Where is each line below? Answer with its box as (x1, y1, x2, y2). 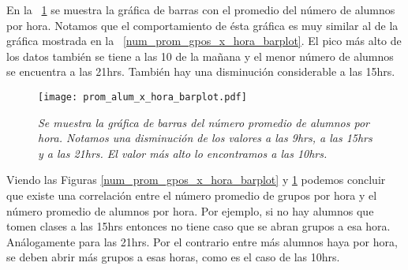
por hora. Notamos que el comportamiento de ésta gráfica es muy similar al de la (6, 17, 399, 33)
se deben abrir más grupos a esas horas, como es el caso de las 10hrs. (6, 249, 340, 265)
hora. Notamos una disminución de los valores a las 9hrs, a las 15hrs (38, 129, 372, 146)
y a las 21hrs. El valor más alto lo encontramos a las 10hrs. (38, 144, 328, 161)
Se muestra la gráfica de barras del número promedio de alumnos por (38, 114, 369, 130)
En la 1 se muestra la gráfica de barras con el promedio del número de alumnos (6, 2, 395, 17)
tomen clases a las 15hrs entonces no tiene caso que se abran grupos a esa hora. (6, 218, 391, 234)
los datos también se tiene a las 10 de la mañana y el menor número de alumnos (6, 47, 394, 64)
